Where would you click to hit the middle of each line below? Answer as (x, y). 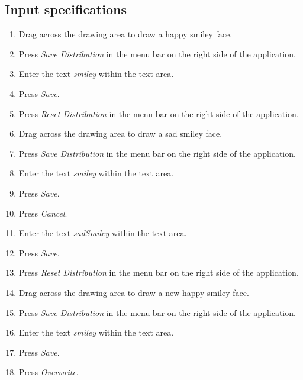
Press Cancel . (43, 213)
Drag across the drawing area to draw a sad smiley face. (120, 133)
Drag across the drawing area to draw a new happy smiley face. (134, 292)
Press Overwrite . (49, 372)
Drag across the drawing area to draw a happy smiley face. (125, 34)
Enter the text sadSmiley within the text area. (103, 233)
